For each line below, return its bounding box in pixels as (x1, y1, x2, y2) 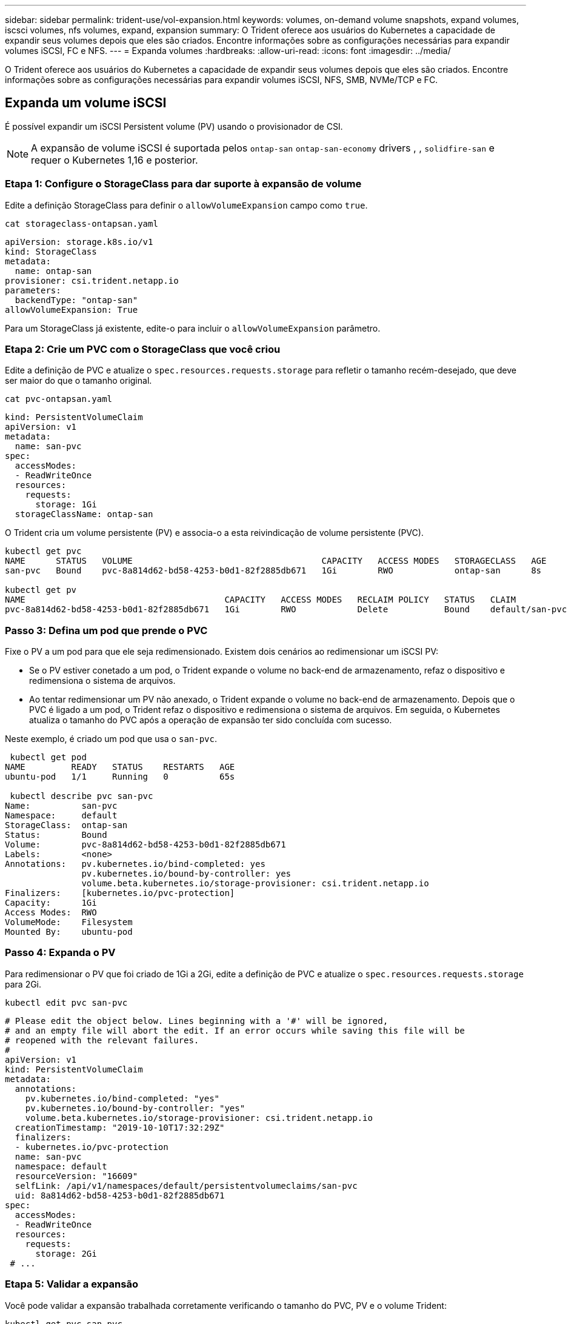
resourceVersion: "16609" (15, 1171, 138, 1181)
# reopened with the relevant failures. (5, 1035, 199, 1045)
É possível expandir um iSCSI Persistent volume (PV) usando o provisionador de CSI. (5, 121, 343, 132)
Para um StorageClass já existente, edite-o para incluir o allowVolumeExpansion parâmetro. (5, 323, 381, 333)
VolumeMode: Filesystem (5, 917, 133, 928)
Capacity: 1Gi (5, 898, 97, 908)
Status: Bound (5, 830, 107, 840)
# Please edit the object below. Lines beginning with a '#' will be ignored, (5, 1015, 389, 1026)
